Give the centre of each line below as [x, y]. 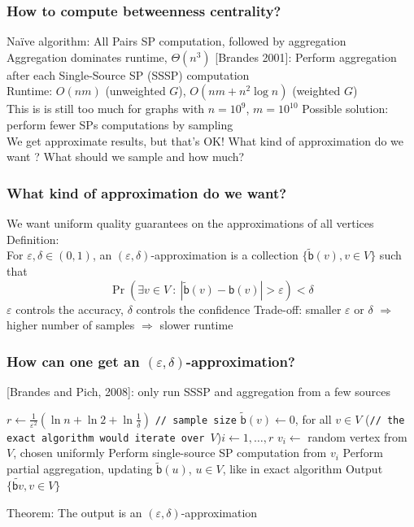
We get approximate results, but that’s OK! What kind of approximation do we [205, 140]
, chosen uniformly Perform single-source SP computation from [170, 453]
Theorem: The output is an [74, 512]
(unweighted [135, 91]
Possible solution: [345, 109]
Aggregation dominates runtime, [87, 57]
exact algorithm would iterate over [106, 438]
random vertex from [357, 436]
